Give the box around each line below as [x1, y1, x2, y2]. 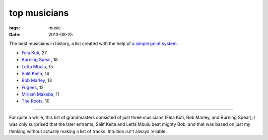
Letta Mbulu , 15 [21, 63, 53, 69]
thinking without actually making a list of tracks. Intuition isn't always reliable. [9, 128, 167, 134]
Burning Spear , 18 [21, 57, 58, 63]
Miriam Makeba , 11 [21, 92, 60, 97]
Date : [9, 31, 21, 37]
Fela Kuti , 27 [21, 49, 47, 55]
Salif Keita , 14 [21, 70, 50, 76]
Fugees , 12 [21, 84, 44, 90]
